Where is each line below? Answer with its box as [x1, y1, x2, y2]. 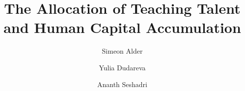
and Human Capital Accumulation [3, 17, 241, 37]
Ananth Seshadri [97, 79, 148, 89]
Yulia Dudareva [99, 62, 146, 72]
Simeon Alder [102, 46, 143, 56]
